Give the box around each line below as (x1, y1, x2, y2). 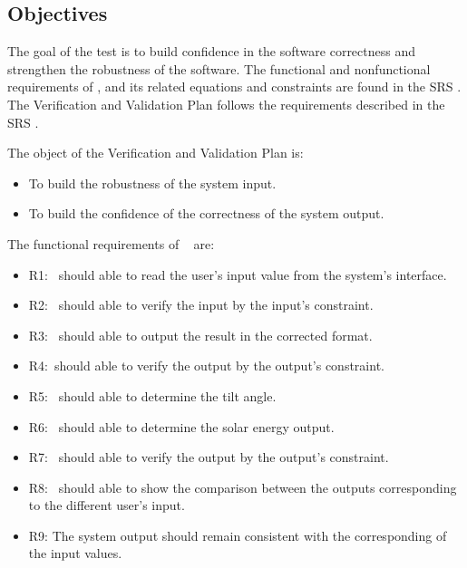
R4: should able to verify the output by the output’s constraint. (28, 356, 384, 375)
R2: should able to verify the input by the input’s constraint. (28, 295, 374, 314)
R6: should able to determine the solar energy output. (28, 417, 335, 436)
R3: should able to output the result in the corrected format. (28, 325, 373, 344)
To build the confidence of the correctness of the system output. (28, 204, 384, 223)
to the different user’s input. (28, 496, 185, 515)
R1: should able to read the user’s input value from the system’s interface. (28, 265, 447, 284)
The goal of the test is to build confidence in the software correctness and (7, 42, 416, 61)
